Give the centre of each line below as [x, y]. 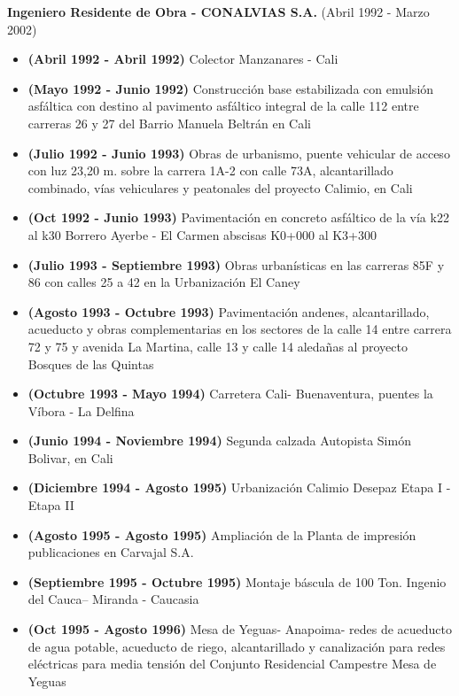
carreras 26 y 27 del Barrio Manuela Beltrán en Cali [169, 123]
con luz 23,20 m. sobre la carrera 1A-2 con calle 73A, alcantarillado [210, 170]
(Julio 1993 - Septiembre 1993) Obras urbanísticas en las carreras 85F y [236, 264]
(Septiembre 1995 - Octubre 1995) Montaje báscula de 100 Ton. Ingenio [237, 581]
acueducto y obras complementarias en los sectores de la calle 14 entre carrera [240, 329]
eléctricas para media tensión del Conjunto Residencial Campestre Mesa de [232, 664]
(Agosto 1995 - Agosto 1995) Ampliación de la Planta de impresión [222, 534]
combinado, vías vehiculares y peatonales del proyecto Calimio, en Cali [220, 187]
